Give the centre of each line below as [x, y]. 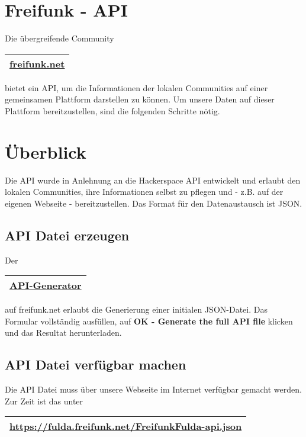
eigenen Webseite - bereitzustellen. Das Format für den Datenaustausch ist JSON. [154, 203]
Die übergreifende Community [59, 38]
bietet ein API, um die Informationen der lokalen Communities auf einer [136, 87]
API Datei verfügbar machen [96, 364]
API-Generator [46, 285]
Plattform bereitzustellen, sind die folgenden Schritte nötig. [112, 110]
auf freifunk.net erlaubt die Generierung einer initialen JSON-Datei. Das [136, 309]
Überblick [46, 151]
